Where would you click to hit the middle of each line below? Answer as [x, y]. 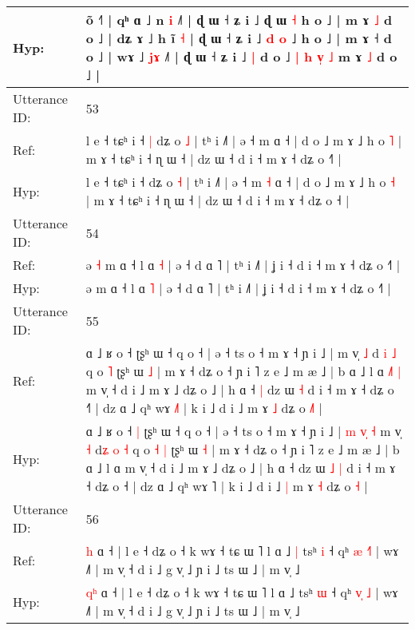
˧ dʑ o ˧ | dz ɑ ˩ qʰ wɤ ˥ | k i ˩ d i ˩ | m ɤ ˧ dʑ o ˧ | [227, 486]
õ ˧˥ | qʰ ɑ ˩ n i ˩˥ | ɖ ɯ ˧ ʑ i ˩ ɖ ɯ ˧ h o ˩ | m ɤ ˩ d [239, 20]
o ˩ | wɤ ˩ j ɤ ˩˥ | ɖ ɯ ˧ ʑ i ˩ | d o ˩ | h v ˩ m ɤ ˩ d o [241, 56]
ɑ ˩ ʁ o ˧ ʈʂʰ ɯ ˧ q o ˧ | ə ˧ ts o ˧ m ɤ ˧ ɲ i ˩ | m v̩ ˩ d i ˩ [241, 353]
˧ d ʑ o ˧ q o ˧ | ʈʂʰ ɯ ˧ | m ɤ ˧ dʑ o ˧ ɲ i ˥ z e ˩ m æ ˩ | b [243, 449]
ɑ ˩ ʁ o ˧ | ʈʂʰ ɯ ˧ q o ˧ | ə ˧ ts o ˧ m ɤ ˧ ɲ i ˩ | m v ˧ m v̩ [243, 431]
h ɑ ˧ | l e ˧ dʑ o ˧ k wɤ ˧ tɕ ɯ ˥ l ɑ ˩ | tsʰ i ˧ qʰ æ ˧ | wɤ [242, 551]
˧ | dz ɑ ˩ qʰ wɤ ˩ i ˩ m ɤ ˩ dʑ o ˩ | [204, 408]
